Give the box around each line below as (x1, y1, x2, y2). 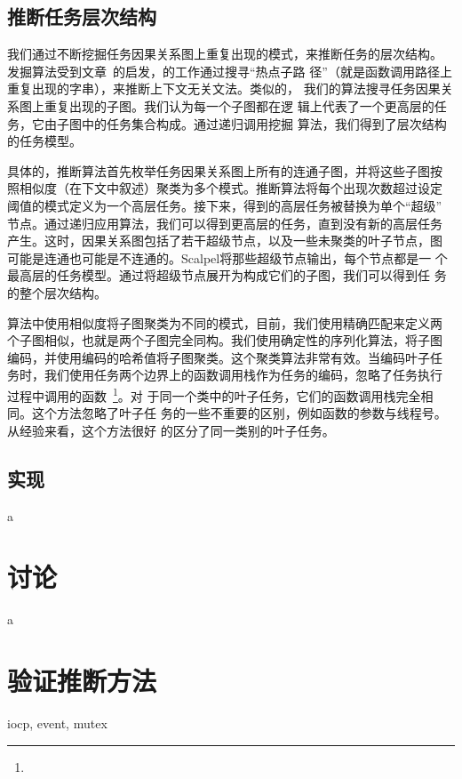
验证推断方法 (7, 663, 157, 699)
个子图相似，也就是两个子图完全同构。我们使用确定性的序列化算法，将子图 (7, 331, 442, 349)
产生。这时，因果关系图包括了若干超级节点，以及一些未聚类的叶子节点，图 (7, 231, 442, 250)
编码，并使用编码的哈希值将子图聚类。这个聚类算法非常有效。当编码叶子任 (7, 348, 442, 366)
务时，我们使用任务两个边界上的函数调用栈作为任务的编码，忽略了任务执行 (7, 365, 442, 384)
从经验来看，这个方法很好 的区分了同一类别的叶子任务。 (7, 421, 335, 439)
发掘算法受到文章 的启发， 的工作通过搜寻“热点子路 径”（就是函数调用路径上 (7, 61, 452, 80)
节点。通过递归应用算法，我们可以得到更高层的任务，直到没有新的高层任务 (7, 213, 442, 232)
